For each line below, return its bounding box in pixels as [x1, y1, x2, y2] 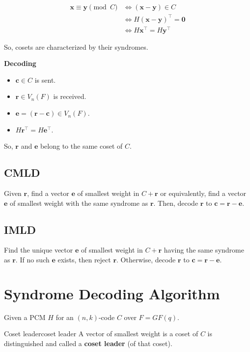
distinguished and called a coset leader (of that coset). [4, 338, 172, 348]
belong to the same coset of [40, 141, 123, 151]
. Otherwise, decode [116, 255, 176, 265]
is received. [53, 91, 86, 101]
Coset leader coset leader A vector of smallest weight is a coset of [4, 328, 198, 339]
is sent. [34, 74, 56, 85]
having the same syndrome [164, 245, 244, 255]
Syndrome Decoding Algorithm [4, 283, 220, 303]
